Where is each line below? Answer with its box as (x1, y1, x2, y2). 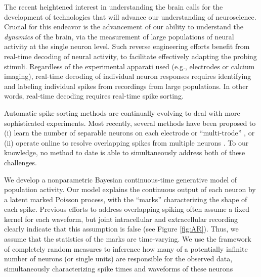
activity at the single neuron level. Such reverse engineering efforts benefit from (4, 41, 250, 52)
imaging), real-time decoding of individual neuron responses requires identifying (4, 71, 251, 81)
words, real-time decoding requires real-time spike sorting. (4, 90, 184, 101)
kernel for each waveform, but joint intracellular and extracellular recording (4, 213, 238, 224)
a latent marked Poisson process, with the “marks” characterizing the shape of (4, 194, 247, 204)
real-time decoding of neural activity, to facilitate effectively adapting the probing (4, 51, 257, 61)
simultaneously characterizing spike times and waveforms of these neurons (4, 263, 233, 273)
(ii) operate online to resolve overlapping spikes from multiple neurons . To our (4, 137, 249, 148)
